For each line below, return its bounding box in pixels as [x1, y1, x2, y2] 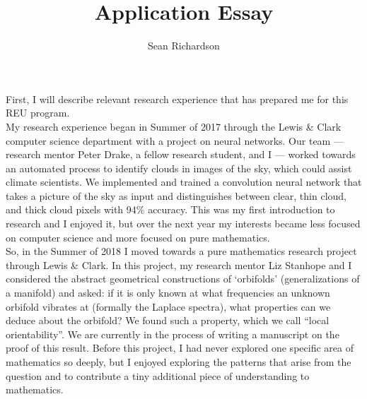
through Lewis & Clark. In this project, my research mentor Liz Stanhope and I [6, 257, 352, 272]
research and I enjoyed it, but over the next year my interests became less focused [6, 216, 361, 231]
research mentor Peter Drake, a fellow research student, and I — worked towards [6, 147, 356, 162]
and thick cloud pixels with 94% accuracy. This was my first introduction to [6, 202, 335, 217]
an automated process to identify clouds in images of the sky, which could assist [6, 160, 352, 175]
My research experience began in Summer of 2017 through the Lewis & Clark [6, 119, 342, 133]
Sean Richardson [148, 38, 220, 53]
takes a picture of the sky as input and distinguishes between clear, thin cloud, [6, 188, 346, 203]
